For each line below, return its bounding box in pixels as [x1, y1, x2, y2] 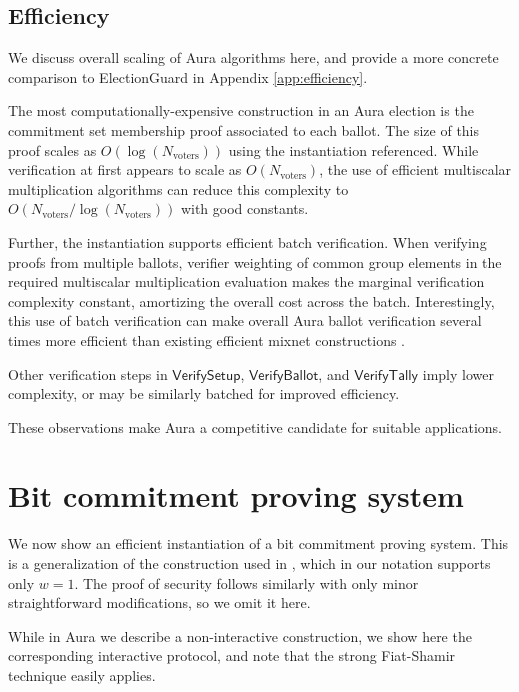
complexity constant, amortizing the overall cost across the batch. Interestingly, [8, 290, 495, 311]
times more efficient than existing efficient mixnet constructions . [8, 329, 406, 350]
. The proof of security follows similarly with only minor [74, 572, 419, 593]
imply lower [422, 363, 494, 384]
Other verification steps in [8, 363, 168, 384]
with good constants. [180, 198, 309, 219]
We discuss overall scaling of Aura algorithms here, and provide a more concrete [8, 47, 499, 68]
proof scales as [8, 139, 97, 160]
